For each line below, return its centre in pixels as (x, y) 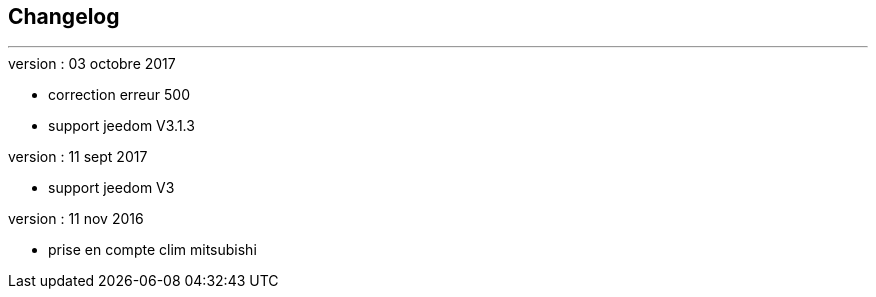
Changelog (64, 16)
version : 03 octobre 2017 (92, 64)
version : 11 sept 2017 (78, 157)
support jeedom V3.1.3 (121, 126)
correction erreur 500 (119, 95)
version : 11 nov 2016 (76, 219)
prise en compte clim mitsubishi (152, 250)
